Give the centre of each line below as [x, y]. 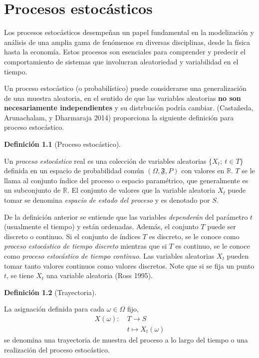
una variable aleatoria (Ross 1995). [99, 275]
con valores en [203, 171]
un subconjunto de [32, 190]
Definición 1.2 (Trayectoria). [50, 292]
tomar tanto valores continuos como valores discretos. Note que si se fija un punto [129, 265]
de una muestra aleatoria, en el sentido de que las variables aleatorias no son [123, 98]
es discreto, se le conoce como [194, 236]
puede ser [222, 226]
